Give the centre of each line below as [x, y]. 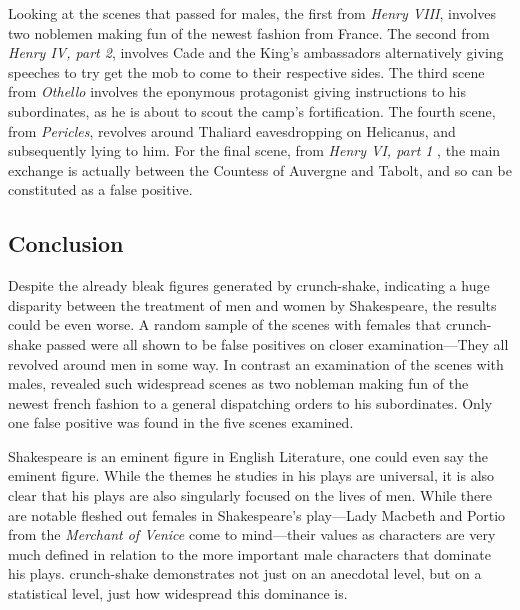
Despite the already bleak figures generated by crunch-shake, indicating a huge [249, 285]
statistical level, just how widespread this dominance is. [178, 593]
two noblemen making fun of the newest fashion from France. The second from [249, 32]
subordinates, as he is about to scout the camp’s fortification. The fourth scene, [252, 110]
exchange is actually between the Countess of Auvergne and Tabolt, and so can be [260, 169]
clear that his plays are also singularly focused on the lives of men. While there [250, 495]
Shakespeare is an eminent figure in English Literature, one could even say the [248, 455]
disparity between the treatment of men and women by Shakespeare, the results [252, 304]
